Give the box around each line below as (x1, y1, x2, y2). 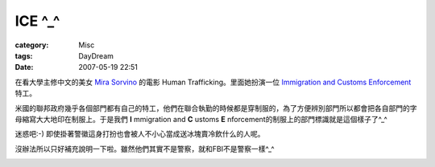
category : (14, 40, 49, 50)
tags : (14, 51, 33, 60)
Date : (14, 63, 34, 72)
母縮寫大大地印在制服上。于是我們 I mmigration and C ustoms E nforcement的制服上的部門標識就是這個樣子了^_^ (14, 114, 388, 124)
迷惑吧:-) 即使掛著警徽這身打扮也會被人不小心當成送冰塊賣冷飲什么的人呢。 (14, 129, 265, 139)
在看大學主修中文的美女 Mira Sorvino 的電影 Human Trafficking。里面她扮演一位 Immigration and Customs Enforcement (14, 77, 412, 87)
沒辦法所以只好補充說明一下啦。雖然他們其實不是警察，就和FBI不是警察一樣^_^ (14, 144, 275, 153)
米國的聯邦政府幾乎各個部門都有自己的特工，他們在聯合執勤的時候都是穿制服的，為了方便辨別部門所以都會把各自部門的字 (14, 103, 417, 112)
